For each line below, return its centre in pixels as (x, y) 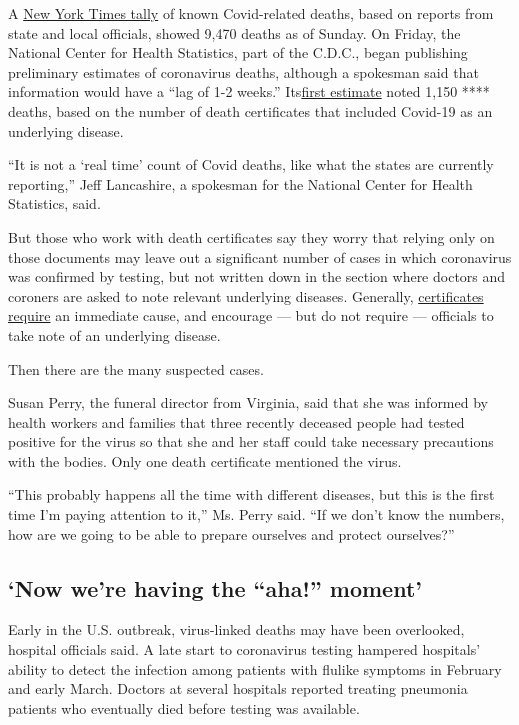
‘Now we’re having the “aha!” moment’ (215, 587)
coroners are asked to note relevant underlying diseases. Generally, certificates (246, 295)
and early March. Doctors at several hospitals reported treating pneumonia (238, 688)
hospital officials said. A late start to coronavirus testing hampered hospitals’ (244, 649)
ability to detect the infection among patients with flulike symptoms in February (255, 668)
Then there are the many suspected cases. (136, 368)
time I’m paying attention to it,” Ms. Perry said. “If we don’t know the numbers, (256, 514)
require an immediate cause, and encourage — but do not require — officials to (251, 315)
